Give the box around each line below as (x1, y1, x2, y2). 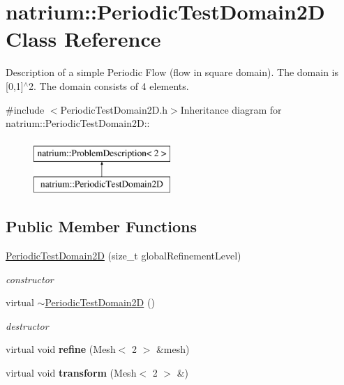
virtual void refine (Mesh (6, 342, 116, 356)
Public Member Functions (6, 216, 197, 237)
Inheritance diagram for (180, 102, 282, 116)
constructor (6, 271, 54, 286)
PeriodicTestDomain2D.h (60, 102, 168, 116)
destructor (6, 318, 49, 333)
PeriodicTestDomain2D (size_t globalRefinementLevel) (6, 248, 241, 263)
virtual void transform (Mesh (6, 365, 137, 380)
